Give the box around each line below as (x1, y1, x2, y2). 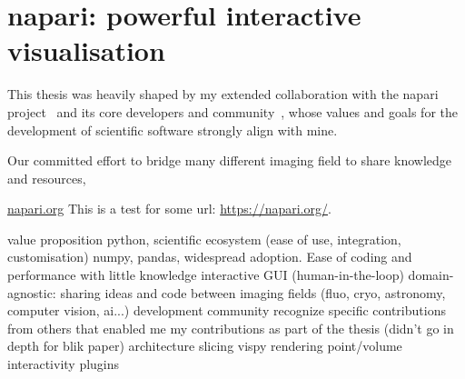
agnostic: (7, 283, 56, 302)
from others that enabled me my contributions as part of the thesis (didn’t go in (7, 318, 454, 337)
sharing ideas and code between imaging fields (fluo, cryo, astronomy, (60, 283, 446, 302)
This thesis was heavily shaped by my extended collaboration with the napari (7, 85, 439, 104)
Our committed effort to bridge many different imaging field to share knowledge (7, 151, 452, 170)
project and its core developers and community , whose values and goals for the (7, 102, 458, 121)
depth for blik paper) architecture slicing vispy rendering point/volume (7, 336, 402, 355)
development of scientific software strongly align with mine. (7, 120, 338, 139)
